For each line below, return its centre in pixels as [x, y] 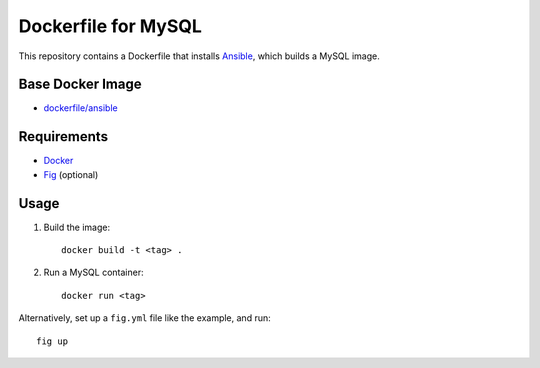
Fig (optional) [71, 174]
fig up [52, 341]
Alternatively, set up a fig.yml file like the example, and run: [144, 318]
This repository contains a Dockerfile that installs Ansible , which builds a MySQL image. [199, 56]
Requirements [63, 136]
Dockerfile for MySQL [110, 26]
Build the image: [76, 227]
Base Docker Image [80, 84]
